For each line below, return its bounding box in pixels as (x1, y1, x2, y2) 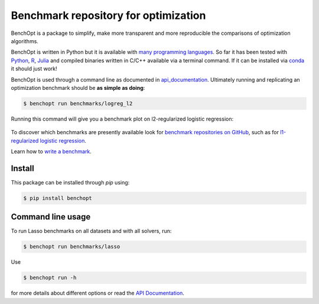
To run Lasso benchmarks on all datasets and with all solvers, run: (11, 228, 172, 235)
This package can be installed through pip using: (11, 179, 130, 186)
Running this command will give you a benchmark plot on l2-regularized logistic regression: (11, 115, 233, 122)
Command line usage (11, 212, 91, 222)
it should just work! (11, 65, 57, 72)
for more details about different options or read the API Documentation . (11, 290, 184, 297)
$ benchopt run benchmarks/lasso (23, 243, 121, 250)
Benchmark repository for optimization (11, 9, 206, 22)
